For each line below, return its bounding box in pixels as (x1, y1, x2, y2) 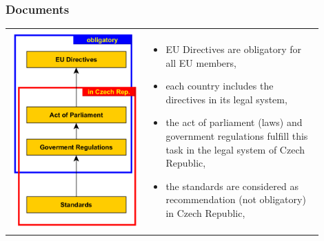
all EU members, (165, 55, 236, 70)
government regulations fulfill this (165, 129, 308, 143)
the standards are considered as (165, 178, 298, 193)
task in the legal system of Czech (165, 142, 305, 156)
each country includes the (165, 78, 274, 93)
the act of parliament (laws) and (165, 115, 303, 129)
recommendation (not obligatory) (165, 192, 306, 207)
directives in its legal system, (165, 92, 287, 106)
